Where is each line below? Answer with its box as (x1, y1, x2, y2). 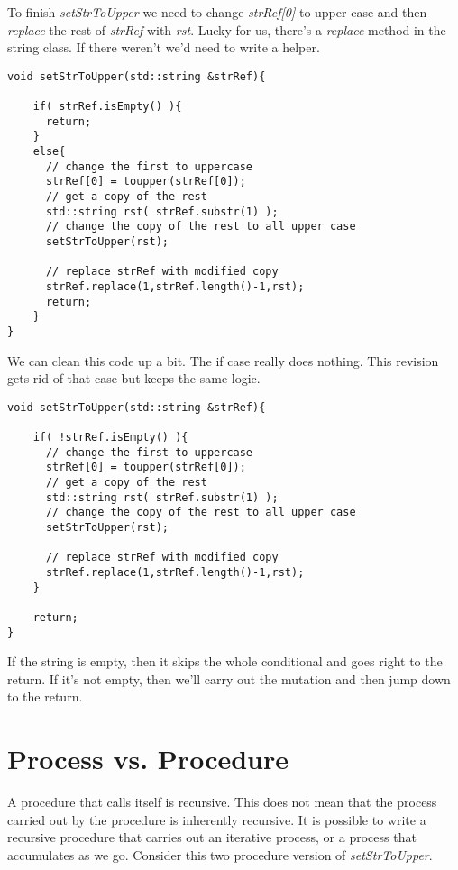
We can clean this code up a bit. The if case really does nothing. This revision (7, 351, 439, 370)
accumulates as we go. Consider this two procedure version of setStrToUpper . (7, 845, 433, 864)
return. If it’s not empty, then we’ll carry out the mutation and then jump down (7, 669, 451, 688)
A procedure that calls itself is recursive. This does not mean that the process (7, 792, 437, 811)
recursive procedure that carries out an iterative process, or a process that (7, 828, 417, 847)
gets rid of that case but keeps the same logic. (7, 369, 261, 388)
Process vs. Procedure (7, 740, 289, 777)
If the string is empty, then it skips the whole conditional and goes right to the (7, 652, 443, 671)
